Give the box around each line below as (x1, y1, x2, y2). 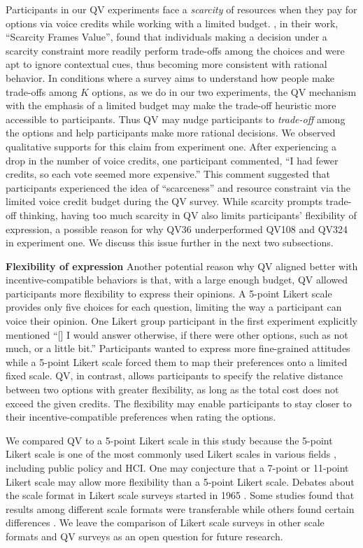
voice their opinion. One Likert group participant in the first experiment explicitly (6, 314, 358, 328)
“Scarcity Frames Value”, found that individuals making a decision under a (6, 29, 327, 44)
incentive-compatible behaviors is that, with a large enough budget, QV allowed (6, 272, 348, 287)
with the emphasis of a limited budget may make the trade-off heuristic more (6, 98, 336, 113)
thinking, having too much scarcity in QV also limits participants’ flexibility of (19, 207, 357, 222)
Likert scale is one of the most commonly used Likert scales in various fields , (6, 447, 336, 461)
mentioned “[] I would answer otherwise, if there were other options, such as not (6, 327, 348, 342)
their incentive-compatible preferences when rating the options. (6, 409, 276, 424)
